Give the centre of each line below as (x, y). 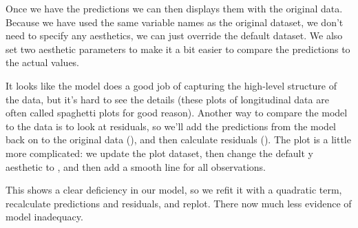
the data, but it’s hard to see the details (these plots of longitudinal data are (167, 99)
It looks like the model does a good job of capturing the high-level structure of (171, 85)
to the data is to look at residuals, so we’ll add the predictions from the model (171, 126)
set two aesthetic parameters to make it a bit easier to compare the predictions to (178, 49)
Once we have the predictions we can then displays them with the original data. (174, 8)
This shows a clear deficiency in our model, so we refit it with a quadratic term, (174, 190)
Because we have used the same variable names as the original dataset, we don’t (175, 22)
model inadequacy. (44, 217)
